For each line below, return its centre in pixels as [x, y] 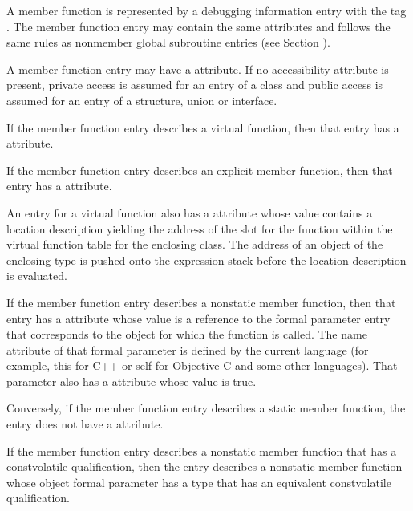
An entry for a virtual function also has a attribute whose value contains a [190, 212]
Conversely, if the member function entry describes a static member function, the [206, 408]
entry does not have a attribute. [85, 424]
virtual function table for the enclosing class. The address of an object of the [195, 244]
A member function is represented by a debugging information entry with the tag [206, 10]
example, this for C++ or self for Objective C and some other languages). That [202, 365]
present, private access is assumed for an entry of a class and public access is [195, 85]
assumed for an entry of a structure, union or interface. [142, 100]
